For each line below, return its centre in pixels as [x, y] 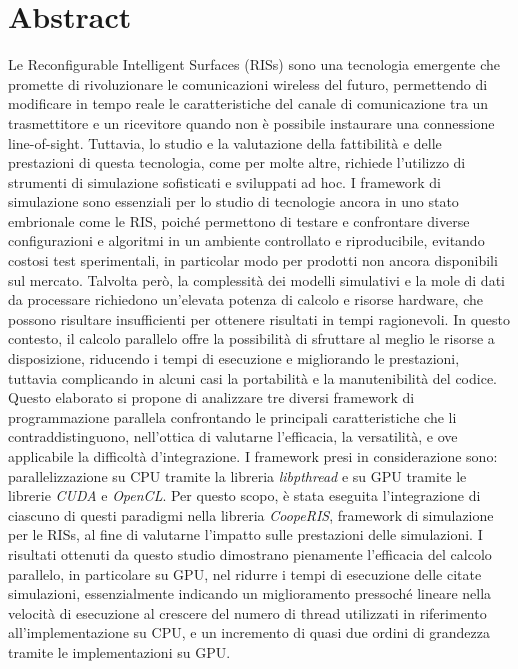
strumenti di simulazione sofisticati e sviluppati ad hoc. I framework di [224, 181]
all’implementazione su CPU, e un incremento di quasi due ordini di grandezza [249, 632]
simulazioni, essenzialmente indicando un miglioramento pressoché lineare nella [250, 593]
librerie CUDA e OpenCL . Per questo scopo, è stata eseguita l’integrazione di [244, 495]
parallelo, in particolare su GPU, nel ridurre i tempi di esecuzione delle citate [245, 573]
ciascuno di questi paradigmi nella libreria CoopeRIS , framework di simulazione [251, 514]
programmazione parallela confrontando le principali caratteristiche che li [232, 416]
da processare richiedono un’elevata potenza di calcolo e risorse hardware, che [245, 299]
